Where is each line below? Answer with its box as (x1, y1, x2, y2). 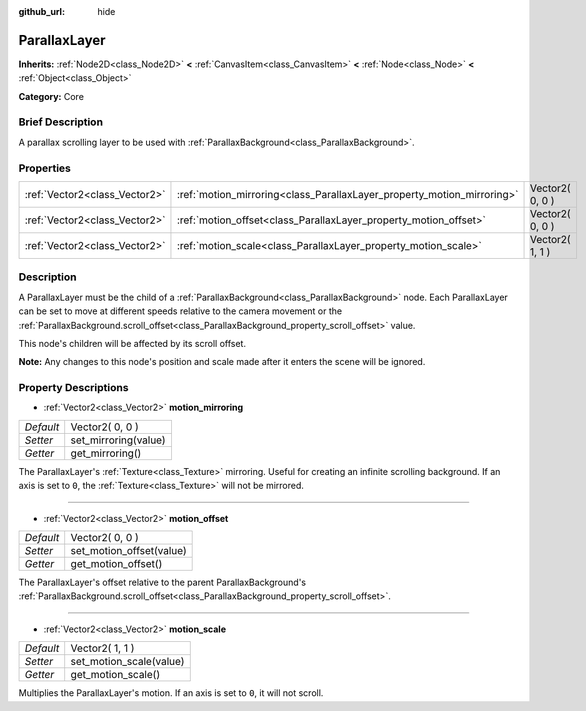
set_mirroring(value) (70, 433, 166, 447)
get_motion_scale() (70, 668, 160, 682)
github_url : (18, 6, 65, 17)
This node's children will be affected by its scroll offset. (18, 337, 247, 349)
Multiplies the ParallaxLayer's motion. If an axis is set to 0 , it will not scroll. (18, 687, 324, 699)
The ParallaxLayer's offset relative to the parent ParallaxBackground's (18, 576, 307, 588)
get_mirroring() (70, 446, 142, 460)
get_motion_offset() (70, 556, 163, 570)
